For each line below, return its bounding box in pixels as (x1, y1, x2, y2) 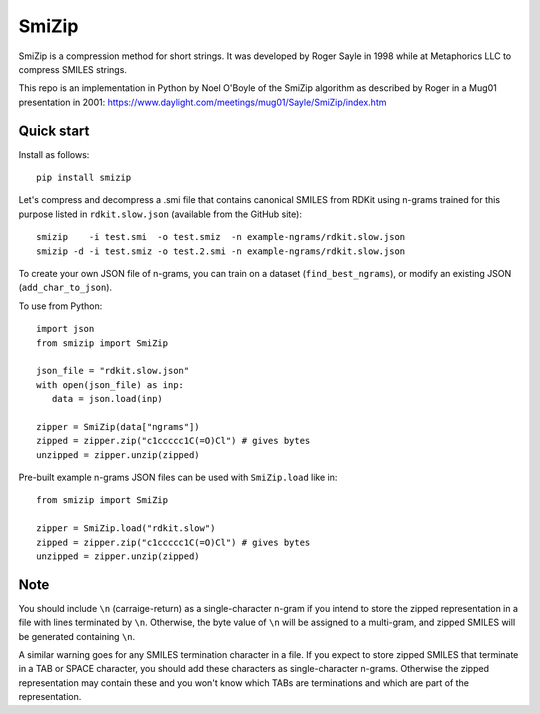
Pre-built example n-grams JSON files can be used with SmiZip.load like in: (18, 471, 338, 484)
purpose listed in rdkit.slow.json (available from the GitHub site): (18, 208, 302, 220)
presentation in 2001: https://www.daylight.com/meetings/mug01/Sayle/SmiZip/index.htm (18, 96, 387, 108)
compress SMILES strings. (18, 63, 127, 75)
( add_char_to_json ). (18, 281, 113, 294)
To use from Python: (18, 300, 103, 312)
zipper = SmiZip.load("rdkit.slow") (36, 523, 216, 534)
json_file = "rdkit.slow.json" (36, 365, 190, 377)
